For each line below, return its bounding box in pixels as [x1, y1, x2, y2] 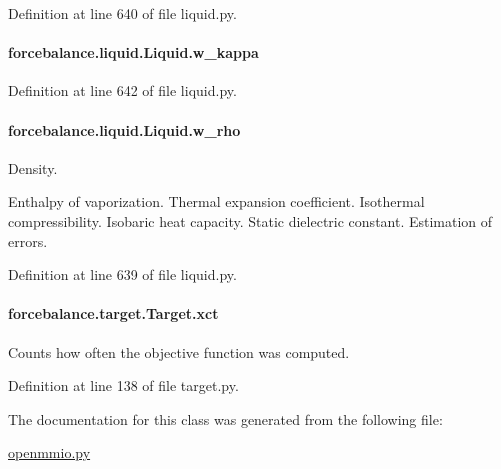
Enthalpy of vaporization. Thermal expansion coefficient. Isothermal [8, 191, 425, 212]
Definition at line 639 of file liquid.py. [8, 264, 237, 285]
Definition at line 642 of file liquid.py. [8, 80, 237, 101]
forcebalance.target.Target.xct [8, 303, 219, 324]
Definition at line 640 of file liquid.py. [8, 3, 237, 23]
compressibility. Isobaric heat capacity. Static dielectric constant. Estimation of [8, 210, 493, 231]
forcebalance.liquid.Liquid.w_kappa [8, 42, 259, 63]
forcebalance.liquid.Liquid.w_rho [8, 119, 241, 140]
